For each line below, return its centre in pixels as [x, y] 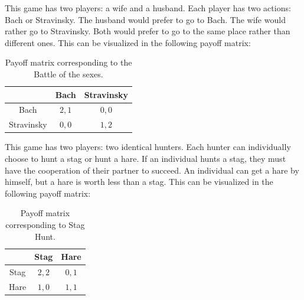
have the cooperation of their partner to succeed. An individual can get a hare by [152, 170]
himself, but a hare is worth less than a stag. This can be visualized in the [139, 182]
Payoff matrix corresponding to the [68, 62]
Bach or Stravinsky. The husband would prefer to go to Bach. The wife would [145, 19]
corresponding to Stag [45, 224]
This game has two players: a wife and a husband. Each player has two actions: [148, 8]
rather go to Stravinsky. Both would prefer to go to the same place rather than [148, 31]
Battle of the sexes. [68, 74]
